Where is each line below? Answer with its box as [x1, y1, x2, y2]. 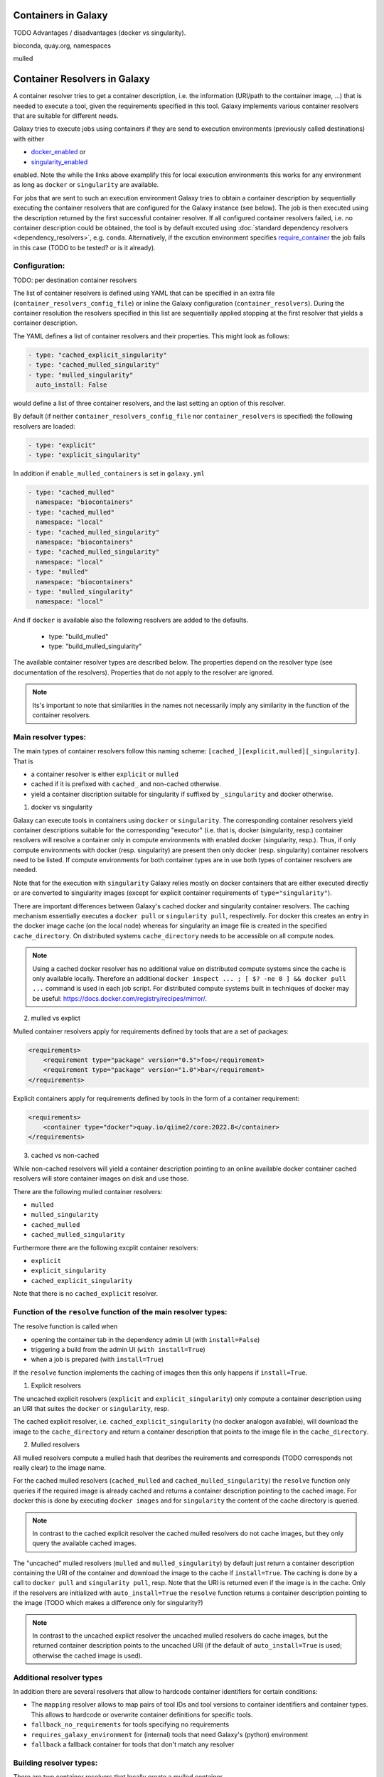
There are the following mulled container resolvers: [13, 1187, 163, 1196]
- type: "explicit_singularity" [28, 451, 142, 459]
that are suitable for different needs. [13, 111, 119, 120]
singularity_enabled [31, 157, 88, 166]
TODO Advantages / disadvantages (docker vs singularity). [13, 28, 186, 37]
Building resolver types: [13, 1758, 98, 1768]
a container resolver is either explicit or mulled [31, 770, 179, 778]
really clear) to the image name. [13, 1463, 107, 1471]
